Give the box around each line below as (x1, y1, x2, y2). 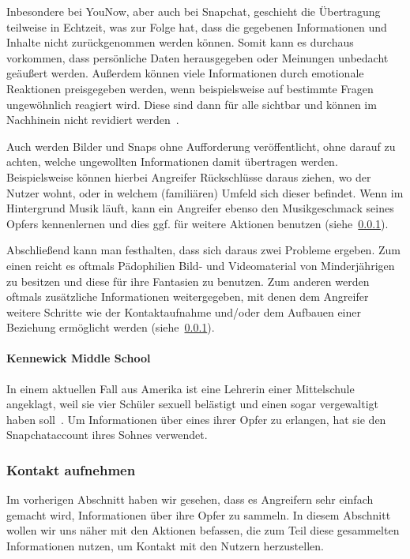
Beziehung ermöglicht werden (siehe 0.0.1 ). (6, 319, 215, 336)
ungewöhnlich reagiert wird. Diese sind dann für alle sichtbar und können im (6, 96, 377, 112)
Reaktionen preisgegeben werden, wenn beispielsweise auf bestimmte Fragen (6, 80, 374, 96)
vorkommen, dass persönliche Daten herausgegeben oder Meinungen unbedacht (6, 49, 389, 66)
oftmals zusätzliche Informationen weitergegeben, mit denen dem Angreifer (6, 288, 369, 305)
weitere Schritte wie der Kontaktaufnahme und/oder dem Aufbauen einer (6, 303, 361, 320)
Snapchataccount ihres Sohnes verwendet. (6, 426, 208, 443)
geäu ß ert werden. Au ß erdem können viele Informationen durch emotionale (6, 65, 364, 81)
